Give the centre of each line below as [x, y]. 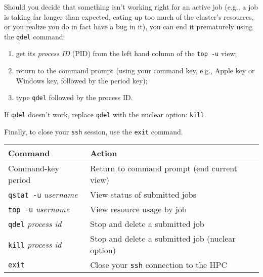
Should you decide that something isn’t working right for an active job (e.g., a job [131, 7]
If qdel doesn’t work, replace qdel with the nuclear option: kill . [105, 114]
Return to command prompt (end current [164, 168]
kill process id [35, 244]
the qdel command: [35, 36]
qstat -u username [43, 195]
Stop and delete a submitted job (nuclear [163, 239]
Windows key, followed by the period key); [82, 80]
